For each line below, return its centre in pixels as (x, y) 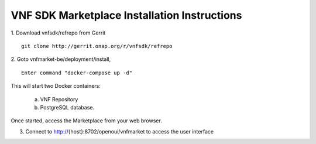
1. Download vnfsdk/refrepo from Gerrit (58, 33)
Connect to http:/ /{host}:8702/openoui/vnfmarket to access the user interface (119, 131)
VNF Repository (59, 99)
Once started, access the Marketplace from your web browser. (86, 121)
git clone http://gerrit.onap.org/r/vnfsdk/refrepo (97, 46)
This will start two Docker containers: (56, 86)
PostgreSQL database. (67, 107)
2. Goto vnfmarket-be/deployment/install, (61, 59)
